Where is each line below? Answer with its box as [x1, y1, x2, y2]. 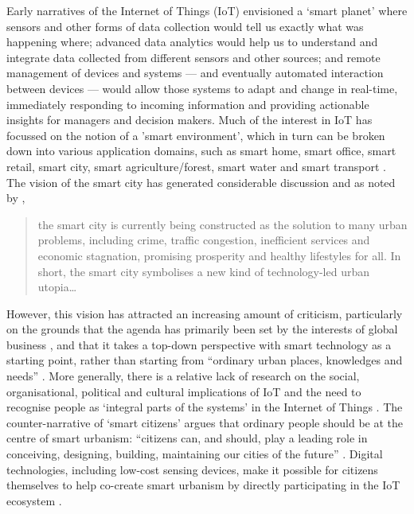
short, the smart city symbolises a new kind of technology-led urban [37, 263, 370, 279]
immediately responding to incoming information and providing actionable [6, 95, 369, 112]
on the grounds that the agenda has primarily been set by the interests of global [6, 321, 398, 337]
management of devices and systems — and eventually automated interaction [6, 64, 384, 81]
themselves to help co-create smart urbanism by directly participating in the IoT [6, 477, 400, 493]
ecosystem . [6, 492, 62, 508]
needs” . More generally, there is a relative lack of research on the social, [6, 368, 360, 384]
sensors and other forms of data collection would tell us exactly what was [6, 18, 364, 34]
